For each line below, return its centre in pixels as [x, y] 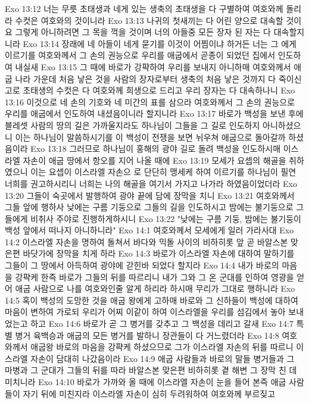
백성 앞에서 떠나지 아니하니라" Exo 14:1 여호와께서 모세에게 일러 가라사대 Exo [149, 230]
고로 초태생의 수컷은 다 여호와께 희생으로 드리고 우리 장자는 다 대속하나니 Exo [150, 90]
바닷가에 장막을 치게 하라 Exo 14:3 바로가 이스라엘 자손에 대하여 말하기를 [159, 253]
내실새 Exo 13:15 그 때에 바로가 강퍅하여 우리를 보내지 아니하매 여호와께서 [153, 66]
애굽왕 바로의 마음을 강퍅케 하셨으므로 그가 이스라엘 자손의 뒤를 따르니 [162, 347]
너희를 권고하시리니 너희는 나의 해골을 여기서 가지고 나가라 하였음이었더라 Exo [151, 183]
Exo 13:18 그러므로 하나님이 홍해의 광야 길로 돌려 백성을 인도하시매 [156, 149]
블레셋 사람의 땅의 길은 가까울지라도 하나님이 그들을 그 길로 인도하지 [132, 125]
